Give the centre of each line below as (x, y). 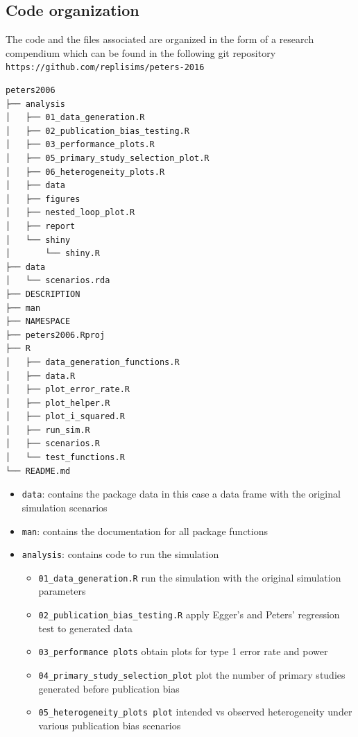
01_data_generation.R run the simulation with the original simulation (190, 577)
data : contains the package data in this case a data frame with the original (181, 494)
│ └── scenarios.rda (58, 281)
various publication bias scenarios (110, 725)
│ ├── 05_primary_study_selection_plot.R (108, 159)
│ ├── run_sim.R (48, 430)
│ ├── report (41, 226)
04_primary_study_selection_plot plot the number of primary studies (192, 674)
